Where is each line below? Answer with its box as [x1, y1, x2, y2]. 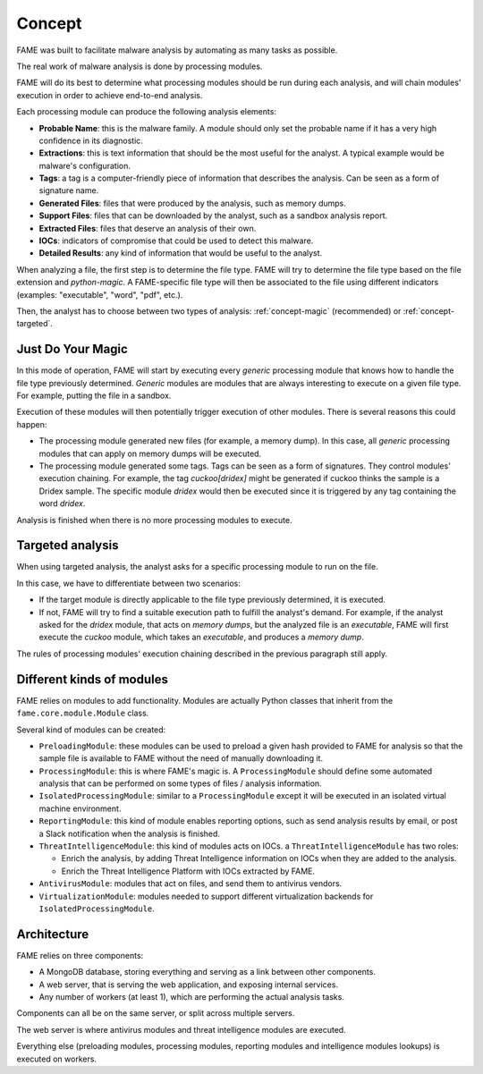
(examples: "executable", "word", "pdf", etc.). [16, 289, 183, 300]
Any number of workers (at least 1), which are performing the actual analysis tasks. [38, 992, 344, 1002]
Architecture [16, 926, 89, 942]
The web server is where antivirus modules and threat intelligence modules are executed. [16, 1024, 346, 1035]
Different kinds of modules [16, 672, 169, 687]
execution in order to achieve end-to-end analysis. [16, 89, 203, 100]
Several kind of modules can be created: [16, 724, 166, 735]
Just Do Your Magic [16, 342, 129, 357]
